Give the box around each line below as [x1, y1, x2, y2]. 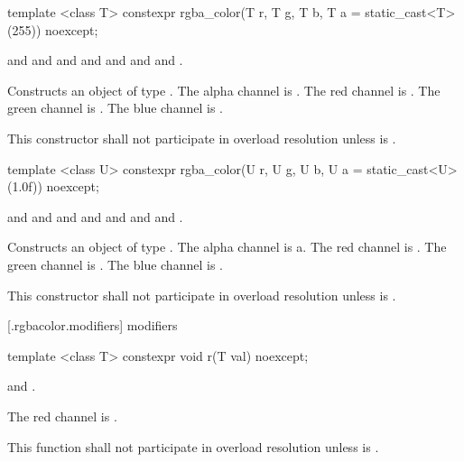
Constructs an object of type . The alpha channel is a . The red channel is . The [7, 237, 447, 256]
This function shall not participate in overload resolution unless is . [7, 437, 379, 456]
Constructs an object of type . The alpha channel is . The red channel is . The [7, 80, 441, 99]
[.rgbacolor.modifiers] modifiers [7, 316, 178, 335]
